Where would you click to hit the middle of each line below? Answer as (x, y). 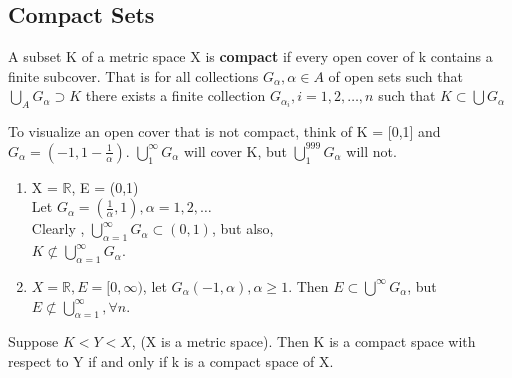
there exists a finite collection (175, 95)
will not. (371, 150)
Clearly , (58, 228)
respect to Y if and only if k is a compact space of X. (171, 360)
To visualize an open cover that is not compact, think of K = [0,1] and (224, 131)
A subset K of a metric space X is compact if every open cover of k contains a (250, 56)
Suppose (33, 341)
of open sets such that (395, 75)
